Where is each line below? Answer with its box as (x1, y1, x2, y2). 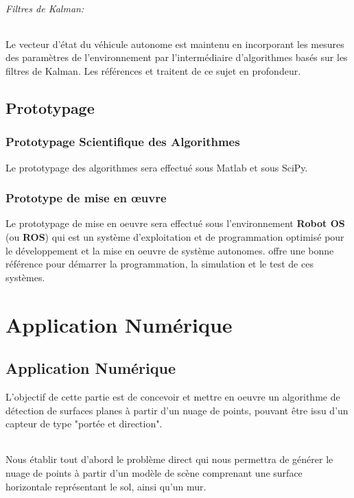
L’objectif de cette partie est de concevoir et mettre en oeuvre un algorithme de (5, 389, 340, 403)
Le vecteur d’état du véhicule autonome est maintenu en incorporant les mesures (5, 36, 344, 51)
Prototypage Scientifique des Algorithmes (5, 133, 240, 150)
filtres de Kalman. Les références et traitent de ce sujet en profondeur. (5, 63, 301, 78)
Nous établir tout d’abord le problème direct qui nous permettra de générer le (5, 452, 333, 466)
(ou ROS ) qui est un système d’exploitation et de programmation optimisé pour (5, 229, 344, 244)
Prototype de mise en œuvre (5, 189, 167, 206)
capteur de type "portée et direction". (5, 416, 163, 431)
